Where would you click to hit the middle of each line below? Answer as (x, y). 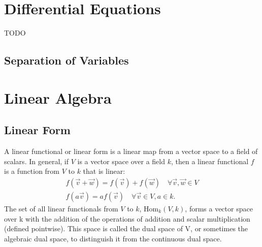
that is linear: (104, 171)
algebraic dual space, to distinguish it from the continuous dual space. (113, 238)
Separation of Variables (67, 60)
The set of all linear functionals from (61, 208)
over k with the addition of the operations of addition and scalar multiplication (127, 218)
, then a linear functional (210, 161)
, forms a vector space (219, 208)
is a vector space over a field (121, 161)
